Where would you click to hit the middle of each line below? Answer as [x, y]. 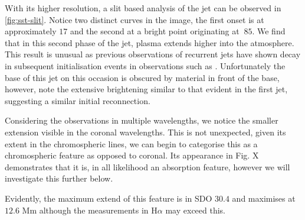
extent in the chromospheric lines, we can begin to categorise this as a [131, 143]
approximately [31, 31]
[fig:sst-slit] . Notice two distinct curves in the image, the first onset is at [135, 19]
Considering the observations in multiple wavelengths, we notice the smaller [142, 120]
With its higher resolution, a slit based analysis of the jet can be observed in [143, 8]
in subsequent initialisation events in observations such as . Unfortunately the [145, 65]
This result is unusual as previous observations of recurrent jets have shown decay [153, 54]
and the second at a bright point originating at [155, 31]
